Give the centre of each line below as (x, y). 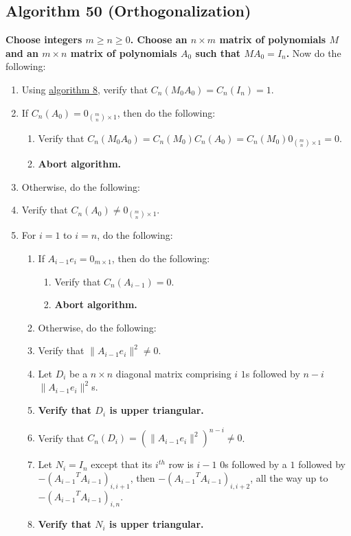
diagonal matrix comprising (173, 373)
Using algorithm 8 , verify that (85, 89)
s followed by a (256, 464)
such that (218, 53)
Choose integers (44, 39)
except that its (122, 464)
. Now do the (314, 53)
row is (181, 464)
